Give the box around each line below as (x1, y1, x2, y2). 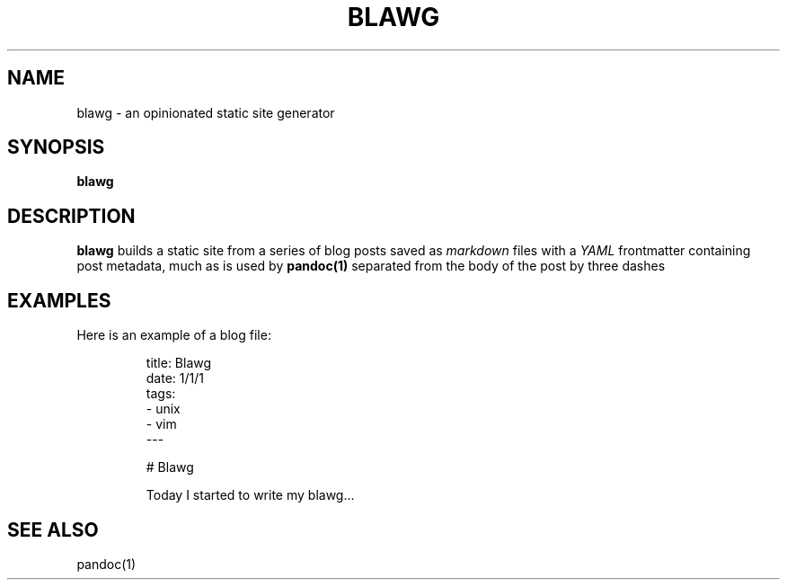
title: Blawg (146, 355, 212, 371)
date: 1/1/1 (146, 370, 204, 387)
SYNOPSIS (7, 136, 105, 159)
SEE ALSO (7, 518, 99, 541)
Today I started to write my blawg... (146, 487, 355, 503)
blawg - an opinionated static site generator (76, 104, 335, 120)
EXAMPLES (7, 289, 111, 312)
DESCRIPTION (7, 204, 136, 227)
